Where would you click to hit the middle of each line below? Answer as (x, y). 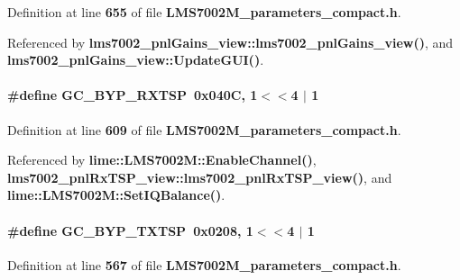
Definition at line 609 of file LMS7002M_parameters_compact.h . (204, 129)
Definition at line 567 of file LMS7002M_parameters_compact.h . (204, 264)
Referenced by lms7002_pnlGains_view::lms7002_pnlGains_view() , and (230, 42)
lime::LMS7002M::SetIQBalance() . (116, 195)
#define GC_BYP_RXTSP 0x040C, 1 (133, 95)
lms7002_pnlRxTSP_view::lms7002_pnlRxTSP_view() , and (200, 177)
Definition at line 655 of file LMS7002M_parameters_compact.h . (204, 12)
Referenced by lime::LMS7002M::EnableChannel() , (162, 160)
